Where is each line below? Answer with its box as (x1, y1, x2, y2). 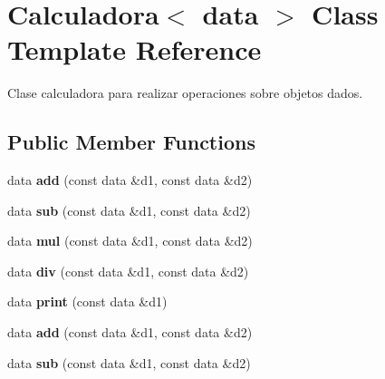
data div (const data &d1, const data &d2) (7, 261, 249, 280)
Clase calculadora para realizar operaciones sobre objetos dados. (7, 83, 363, 102)
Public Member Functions (7, 128, 255, 156)
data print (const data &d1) (7, 292, 168, 311)
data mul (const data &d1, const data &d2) (7, 231, 253, 250)
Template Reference (7, 31, 262, 68)
